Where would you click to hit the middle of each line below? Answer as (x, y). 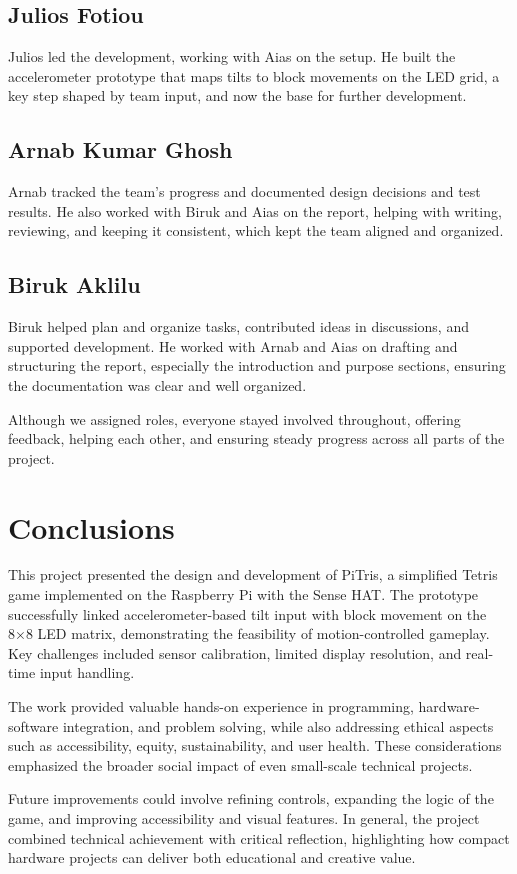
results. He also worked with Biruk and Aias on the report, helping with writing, (255, 210)
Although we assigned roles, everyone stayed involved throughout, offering (234, 418)
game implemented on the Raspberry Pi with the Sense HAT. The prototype (243, 594)
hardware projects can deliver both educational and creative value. (212, 857)
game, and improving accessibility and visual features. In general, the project (244, 817)
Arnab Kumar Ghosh (120, 149)
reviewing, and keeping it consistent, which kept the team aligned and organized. (256, 230)
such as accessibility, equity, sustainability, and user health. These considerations (255, 745)
